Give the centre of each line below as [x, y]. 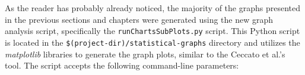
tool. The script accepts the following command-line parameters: [122, 65]
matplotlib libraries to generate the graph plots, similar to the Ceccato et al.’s [145, 54]
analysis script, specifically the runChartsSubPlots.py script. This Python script [152, 31]
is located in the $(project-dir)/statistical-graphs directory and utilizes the [152, 42]
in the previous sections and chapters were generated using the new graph [139, 19]
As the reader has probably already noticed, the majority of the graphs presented [152, 8]
